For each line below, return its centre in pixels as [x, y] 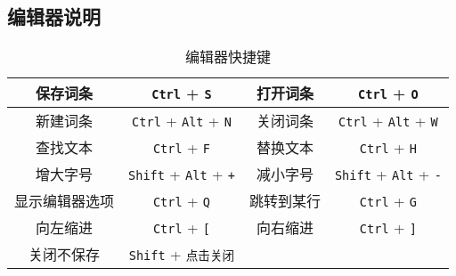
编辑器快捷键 [228, 57]
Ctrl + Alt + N [182, 120]
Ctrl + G [388, 200]
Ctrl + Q [181, 200]
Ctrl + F [181, 147]
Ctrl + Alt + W [388, 120]
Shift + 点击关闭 [182, 254]
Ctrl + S [182, 93]
